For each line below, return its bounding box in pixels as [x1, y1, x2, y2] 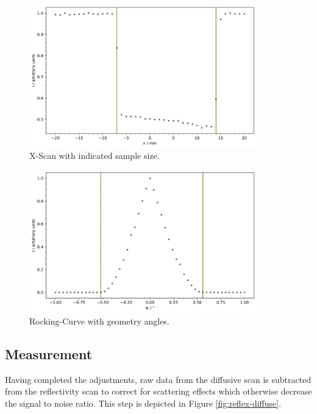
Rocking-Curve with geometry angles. [29, 314, 169, 327]
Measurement [5, 344, 93, 363]
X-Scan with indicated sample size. [29, 149, 160, 162]
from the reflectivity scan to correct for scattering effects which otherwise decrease [5, 385, 312, 398]
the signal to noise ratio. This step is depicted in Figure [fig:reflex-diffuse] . [5, 396, 282, 409]
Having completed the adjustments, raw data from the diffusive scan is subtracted [5, 373, 312, 385]
